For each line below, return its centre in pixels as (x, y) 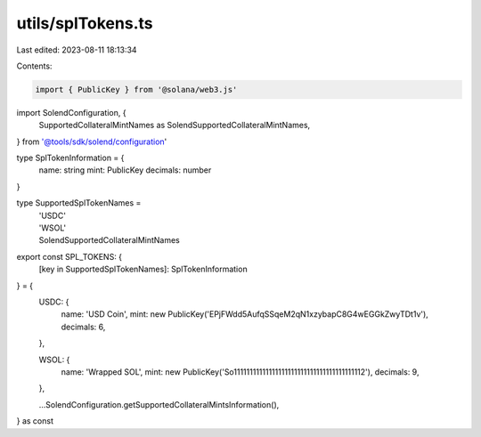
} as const (35, 421)
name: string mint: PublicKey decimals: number (125, 170)
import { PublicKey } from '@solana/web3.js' (136, 89)
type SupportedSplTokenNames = (79, 203)
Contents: (34, 66)
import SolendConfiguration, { (71, 112)
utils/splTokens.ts (85, 23)
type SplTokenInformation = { (70, 158)
